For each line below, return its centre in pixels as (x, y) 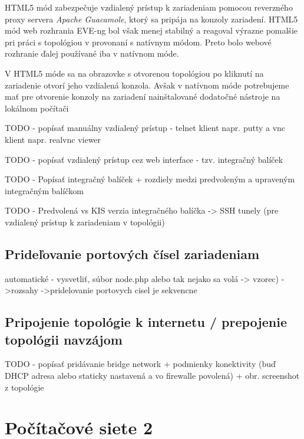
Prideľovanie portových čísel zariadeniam (132, 253)
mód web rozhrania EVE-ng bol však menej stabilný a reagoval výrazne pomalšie (151, 30)
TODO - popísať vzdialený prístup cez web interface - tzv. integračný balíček (144, 159)
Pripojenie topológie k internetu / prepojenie (146, 322)
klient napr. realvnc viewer (53, 139)
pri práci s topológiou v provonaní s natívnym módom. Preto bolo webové (138, 42)
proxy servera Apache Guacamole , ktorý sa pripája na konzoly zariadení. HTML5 (151, 19)
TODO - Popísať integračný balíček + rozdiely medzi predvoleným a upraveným (150, 179)
